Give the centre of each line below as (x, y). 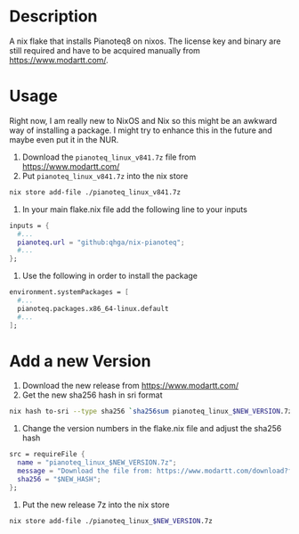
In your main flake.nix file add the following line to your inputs (134, 209)
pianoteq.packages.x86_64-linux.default (93, 308)
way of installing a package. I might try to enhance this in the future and (141, 130)
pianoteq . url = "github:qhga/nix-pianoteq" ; (101, 242)
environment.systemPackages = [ (69, 292)
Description (53, 16)
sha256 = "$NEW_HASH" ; (59, 479)
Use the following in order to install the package (110, 276)
